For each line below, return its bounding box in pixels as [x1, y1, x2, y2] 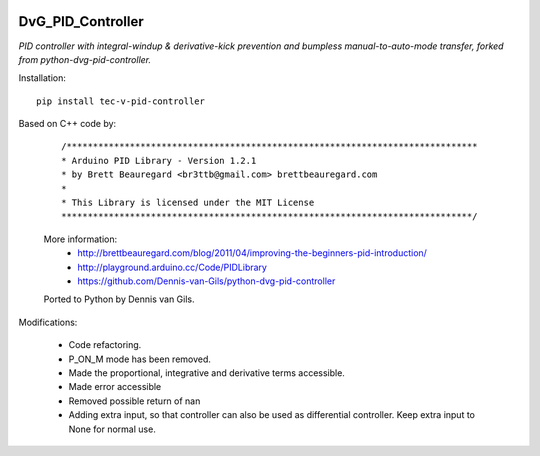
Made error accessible [68, 381, 162, 393]
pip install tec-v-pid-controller [36, 95, 205, 107]
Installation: [18, 72, 67, 84]
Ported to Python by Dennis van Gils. [43, 293, 195, 305]
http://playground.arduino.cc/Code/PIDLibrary [77, 261, 267, 273]
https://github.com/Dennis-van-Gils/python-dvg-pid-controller [77, 275, 336, 287]
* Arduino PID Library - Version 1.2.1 [61, 155, 257, 166]
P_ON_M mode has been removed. [68, 353, 212, 365]
